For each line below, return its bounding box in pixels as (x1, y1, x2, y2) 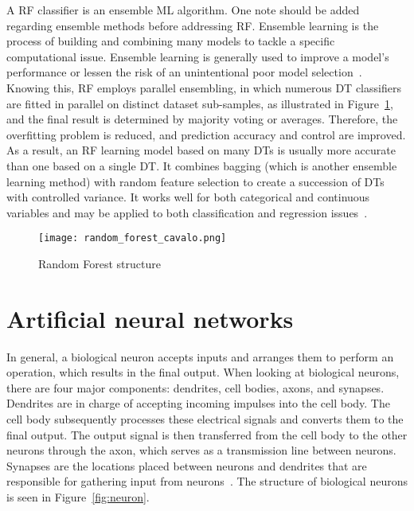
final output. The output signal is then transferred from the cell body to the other (6, 426, 408, 443)
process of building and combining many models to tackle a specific (6, 33, 335, 49)
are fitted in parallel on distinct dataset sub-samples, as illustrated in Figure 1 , (6, 95, 393, 111)
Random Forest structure (38, 255, 161, 271)
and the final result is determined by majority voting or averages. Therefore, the (6, 111, 398, 127)
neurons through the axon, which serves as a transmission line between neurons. (6, 442, 396, 458)
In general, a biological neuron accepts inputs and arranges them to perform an (6, 348, 394, 365)
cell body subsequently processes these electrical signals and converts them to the (6, 411, 404, 427)
